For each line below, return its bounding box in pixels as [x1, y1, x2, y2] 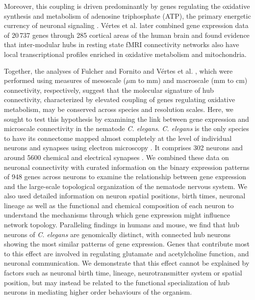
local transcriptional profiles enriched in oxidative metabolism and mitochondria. [4, 49, 247, 59]
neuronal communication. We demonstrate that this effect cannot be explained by [4, 258, 250, 268]
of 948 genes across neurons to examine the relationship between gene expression [4, 171, 246, 182]
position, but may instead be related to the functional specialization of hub [4, 277, 229, 287]
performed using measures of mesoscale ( [4, 75, 126, 85]
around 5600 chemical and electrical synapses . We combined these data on [4, 152, 229, 162]
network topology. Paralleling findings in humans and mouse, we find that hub [4, 219, 239, 230]
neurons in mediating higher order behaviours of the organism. [4, 287, 192, 297]
